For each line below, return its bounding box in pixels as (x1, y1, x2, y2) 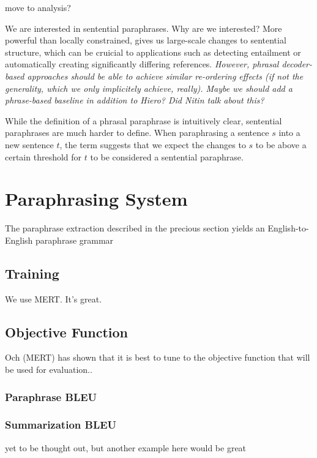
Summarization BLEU (5, 417, 117, 432)
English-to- (267, 222, 309, 235)
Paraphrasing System (5, 186, 188, 211)
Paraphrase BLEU (5, 389, 97, 404)
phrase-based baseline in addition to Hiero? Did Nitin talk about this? (5, 94, 264, 107)
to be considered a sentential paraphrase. (90, 150, 244, 163)
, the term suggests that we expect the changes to (59, 138, 246, 151)
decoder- (282, 58, 313, 70)
